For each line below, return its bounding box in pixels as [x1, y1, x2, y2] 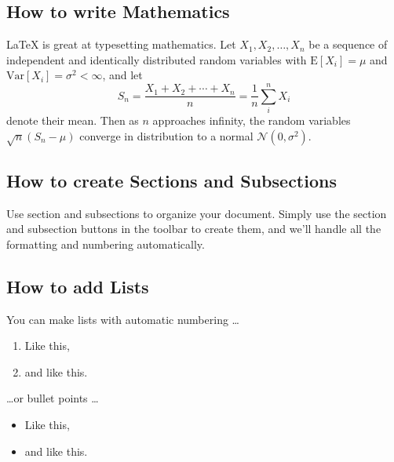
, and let [102, 67, 143, 83]
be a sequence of [308, 36, 388, 53]
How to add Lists [6, 274, 149, 298]
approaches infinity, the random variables [152, 112, 351, 129]
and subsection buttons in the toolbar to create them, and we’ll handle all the [6, 220, 381, 237]
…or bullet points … [6, 390, 99, 406]
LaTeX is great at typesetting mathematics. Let [6, 36, 236, 53]
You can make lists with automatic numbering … [6, 311, 239, 327]
